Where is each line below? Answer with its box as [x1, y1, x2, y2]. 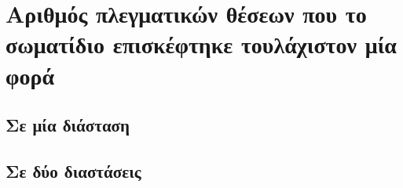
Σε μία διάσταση [5, 113, 130, 137]
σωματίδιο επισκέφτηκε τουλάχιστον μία [5, 28, 397, 60]
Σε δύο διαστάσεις [5, 158, 141, 183]
